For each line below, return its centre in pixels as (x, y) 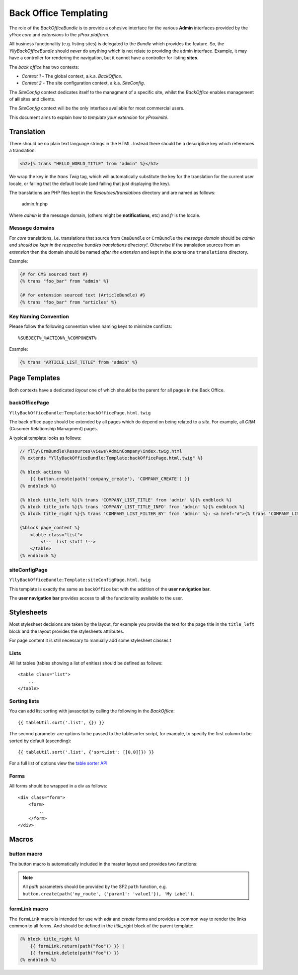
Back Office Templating (59, 13)
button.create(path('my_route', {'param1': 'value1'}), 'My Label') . (108, 893)
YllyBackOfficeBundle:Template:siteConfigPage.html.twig (80, 580)
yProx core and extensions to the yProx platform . (59, 34)
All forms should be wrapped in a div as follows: (58, 786)
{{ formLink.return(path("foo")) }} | (77, 946)
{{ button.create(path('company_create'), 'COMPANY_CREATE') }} (110, 479)
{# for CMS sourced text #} (54, 274)
